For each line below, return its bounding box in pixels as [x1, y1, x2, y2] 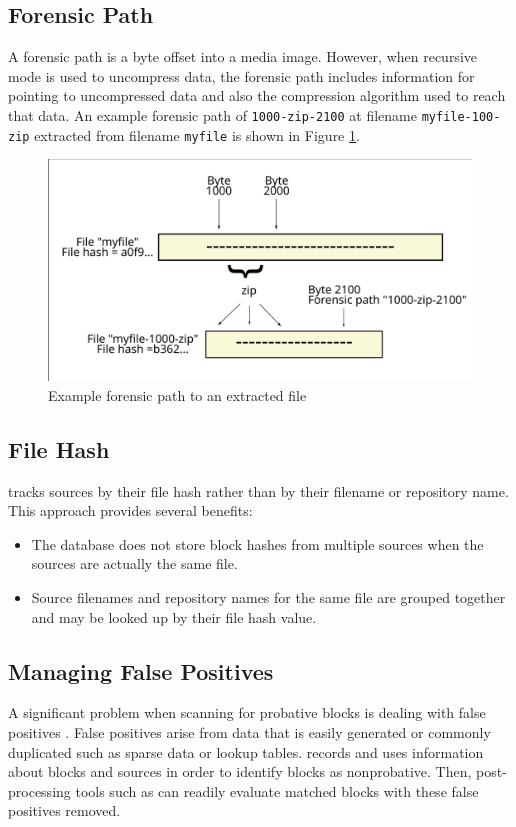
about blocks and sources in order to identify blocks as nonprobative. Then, [8, 761, 472, 782]
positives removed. [8, 800, 121, 821]
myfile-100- [421, 109, 501, 124]
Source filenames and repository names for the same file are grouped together [31, 587, 506, 607]
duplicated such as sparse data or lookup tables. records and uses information [8, 741, 484, 762]
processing [8, 780, 71, 801]
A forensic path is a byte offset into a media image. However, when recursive [8, 46, 477, 67]
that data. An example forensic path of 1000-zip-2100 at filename [8, 104, 417, 125]
